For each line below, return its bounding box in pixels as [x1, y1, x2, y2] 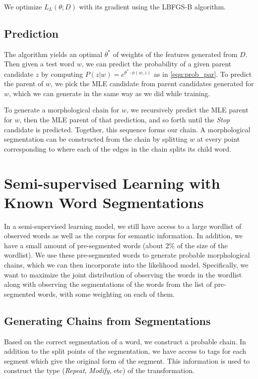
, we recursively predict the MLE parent [126, 105, 249, 115]
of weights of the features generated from [113, 49, 238, 59]
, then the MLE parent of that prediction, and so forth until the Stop [19, 114, 230, 124]
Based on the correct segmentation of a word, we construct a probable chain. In [4, 336, 246, 346]
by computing [41, 68, 83, 79]
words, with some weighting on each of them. [38, 288, 175, 299]
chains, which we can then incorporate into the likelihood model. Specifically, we [4, 260, 249, 270]
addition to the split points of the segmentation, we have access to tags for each [4, 346, 247, 356]
